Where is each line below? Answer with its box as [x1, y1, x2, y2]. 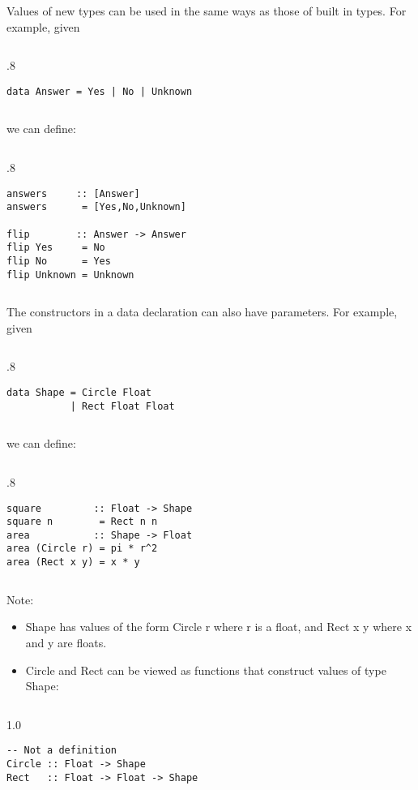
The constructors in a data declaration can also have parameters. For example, [6, 303, 398, 320]
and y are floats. [25, 633, 107, 650]
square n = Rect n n [6, 516, 158, 528]
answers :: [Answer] [6, 187, 140, 200]
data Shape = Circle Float [6, 387, 151, 398]
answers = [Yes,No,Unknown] [6, 201, 186, 213]
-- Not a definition [6, 745, 117, 757]
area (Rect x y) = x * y [6, 556, 140, 569]
